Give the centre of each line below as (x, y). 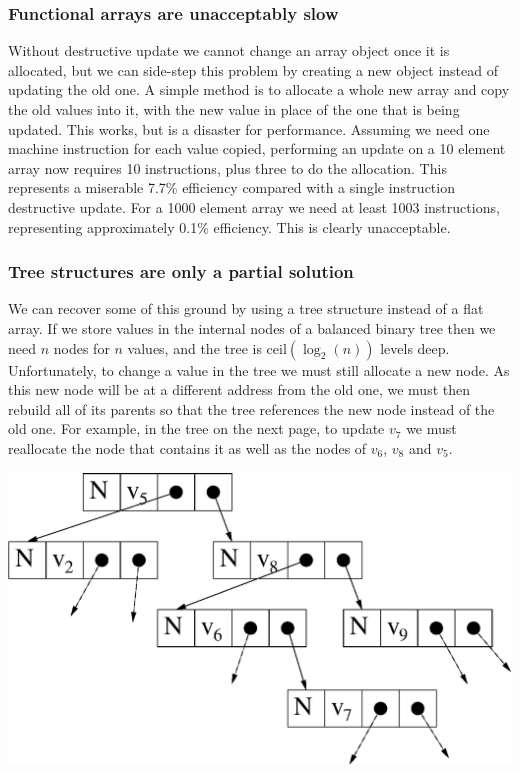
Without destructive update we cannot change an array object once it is (229, 50)
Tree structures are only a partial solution (181, 271)
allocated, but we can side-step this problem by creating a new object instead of (253, 69)
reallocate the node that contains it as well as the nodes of (187, 447)
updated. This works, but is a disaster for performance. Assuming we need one (249, 128)
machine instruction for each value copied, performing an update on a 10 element (257, 148)
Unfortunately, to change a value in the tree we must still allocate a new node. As (259, 369)
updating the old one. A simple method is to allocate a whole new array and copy (259, 89)
